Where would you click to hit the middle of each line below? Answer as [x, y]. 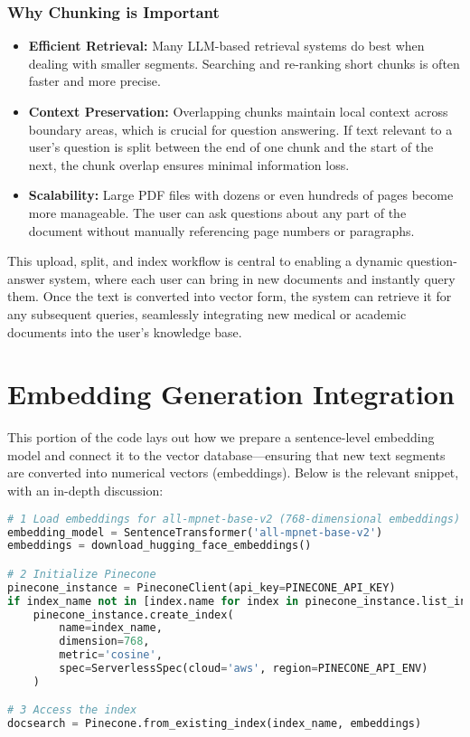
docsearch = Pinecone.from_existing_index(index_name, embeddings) [215, 724]
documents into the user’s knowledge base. [125, 331]
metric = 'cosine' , [111, 655]
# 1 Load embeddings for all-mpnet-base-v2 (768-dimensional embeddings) [234, 519]
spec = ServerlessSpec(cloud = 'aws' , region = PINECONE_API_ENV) [244, 669]
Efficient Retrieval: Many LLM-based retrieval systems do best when [226, 46]
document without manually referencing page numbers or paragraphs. [221, 230]
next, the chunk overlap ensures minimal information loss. [189, 164]
